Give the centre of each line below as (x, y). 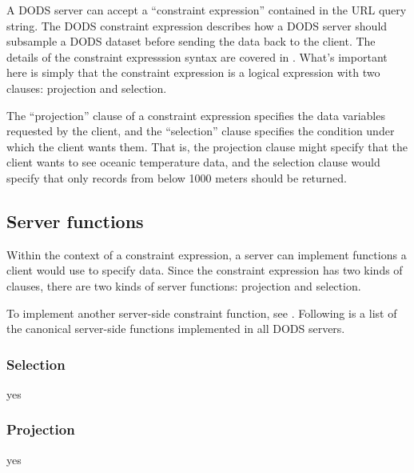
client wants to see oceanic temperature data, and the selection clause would (193, 162)
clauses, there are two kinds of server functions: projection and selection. (184, 285)
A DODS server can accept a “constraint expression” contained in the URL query (207, 10)
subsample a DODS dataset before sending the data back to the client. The (191, 41)
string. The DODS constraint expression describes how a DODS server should (197, 25)
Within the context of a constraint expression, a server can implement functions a (207, 254)
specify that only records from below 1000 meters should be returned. (177, 177)
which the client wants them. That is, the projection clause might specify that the (207, 146)
